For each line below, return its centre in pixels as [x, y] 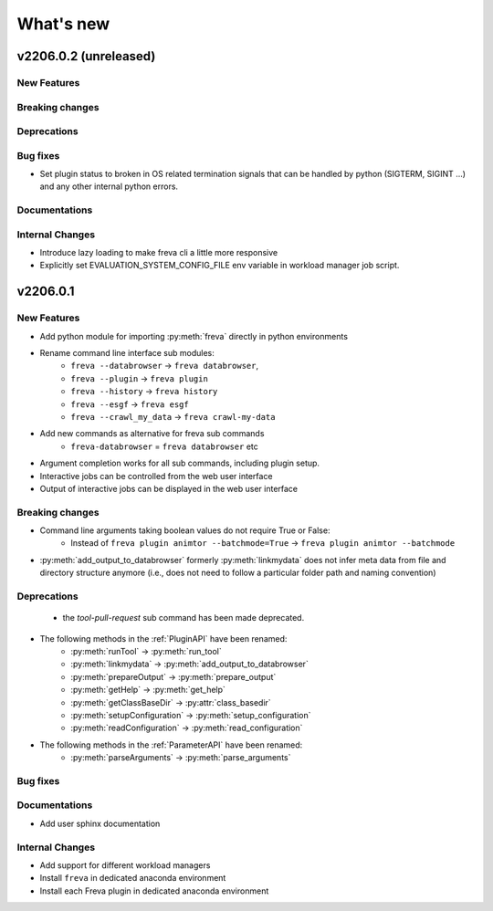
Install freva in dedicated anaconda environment [133, 878]
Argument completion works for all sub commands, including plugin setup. [179, 463]
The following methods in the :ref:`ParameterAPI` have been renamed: [171, 745]
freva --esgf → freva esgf [130, 404]
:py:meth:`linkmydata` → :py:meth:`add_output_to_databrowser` [190, 664]
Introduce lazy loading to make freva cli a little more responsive [159, 253]
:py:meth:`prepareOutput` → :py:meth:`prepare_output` [173, 676]
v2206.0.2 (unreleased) [86, 56]
